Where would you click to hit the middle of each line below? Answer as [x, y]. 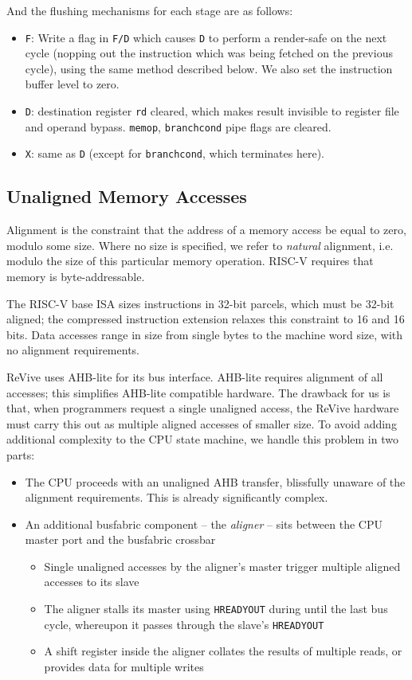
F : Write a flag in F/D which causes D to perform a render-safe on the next [206, 37]
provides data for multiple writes [124, 666]
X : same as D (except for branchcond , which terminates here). [175, 153]
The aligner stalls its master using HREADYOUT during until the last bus [216, 609]
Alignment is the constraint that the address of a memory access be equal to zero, [206, 230]
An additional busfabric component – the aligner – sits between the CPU [204, 524]
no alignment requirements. [73, 350]
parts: [21, 454]
